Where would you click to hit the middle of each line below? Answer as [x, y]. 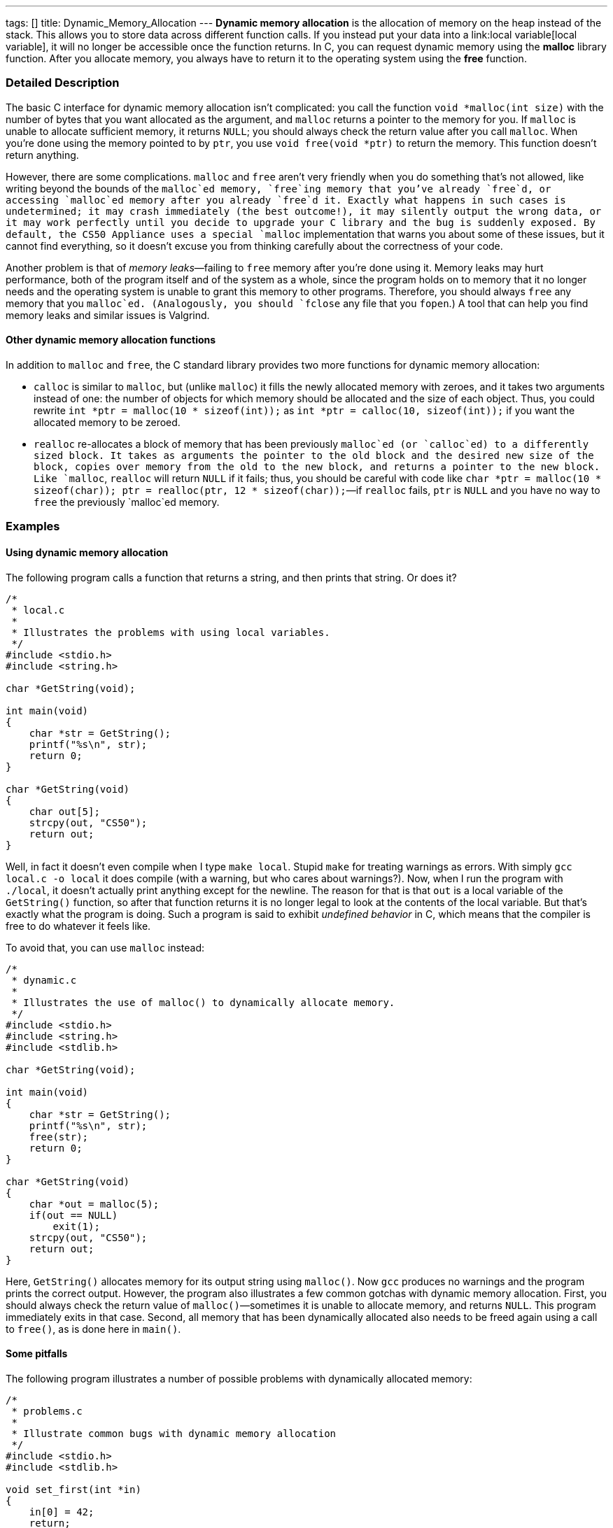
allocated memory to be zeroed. [107, 422]
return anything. [42, 155]
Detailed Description [63, 83]
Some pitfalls [37, 1354]
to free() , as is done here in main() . [93, 1329]
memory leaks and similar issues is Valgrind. [108, 315]
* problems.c [47, 1411]
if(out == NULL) [73, 1215]
